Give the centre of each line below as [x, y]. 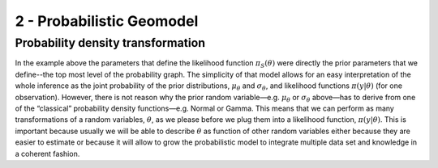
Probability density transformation [110, 43]
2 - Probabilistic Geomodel [107, 21]
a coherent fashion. [47, 153]
